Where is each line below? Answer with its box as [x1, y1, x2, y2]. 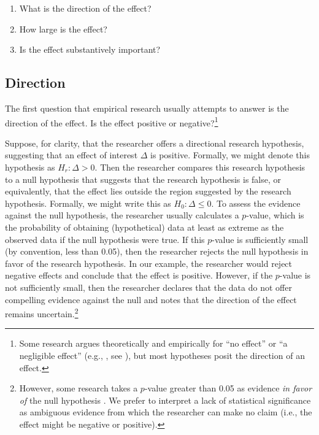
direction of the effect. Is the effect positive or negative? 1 [5, 114, 218, 129]
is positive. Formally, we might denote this [150, 148, 310, 161]
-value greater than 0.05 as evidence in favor [144, 382, 312, 395]
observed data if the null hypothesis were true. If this [5, 233, 205, 245]
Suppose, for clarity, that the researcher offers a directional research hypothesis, [5, 136, 304, 149]
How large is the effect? [19, 22, 107, 35]
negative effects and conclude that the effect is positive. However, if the [5, 269, 273, 282]
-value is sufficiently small [212, 233, 309, 245]
